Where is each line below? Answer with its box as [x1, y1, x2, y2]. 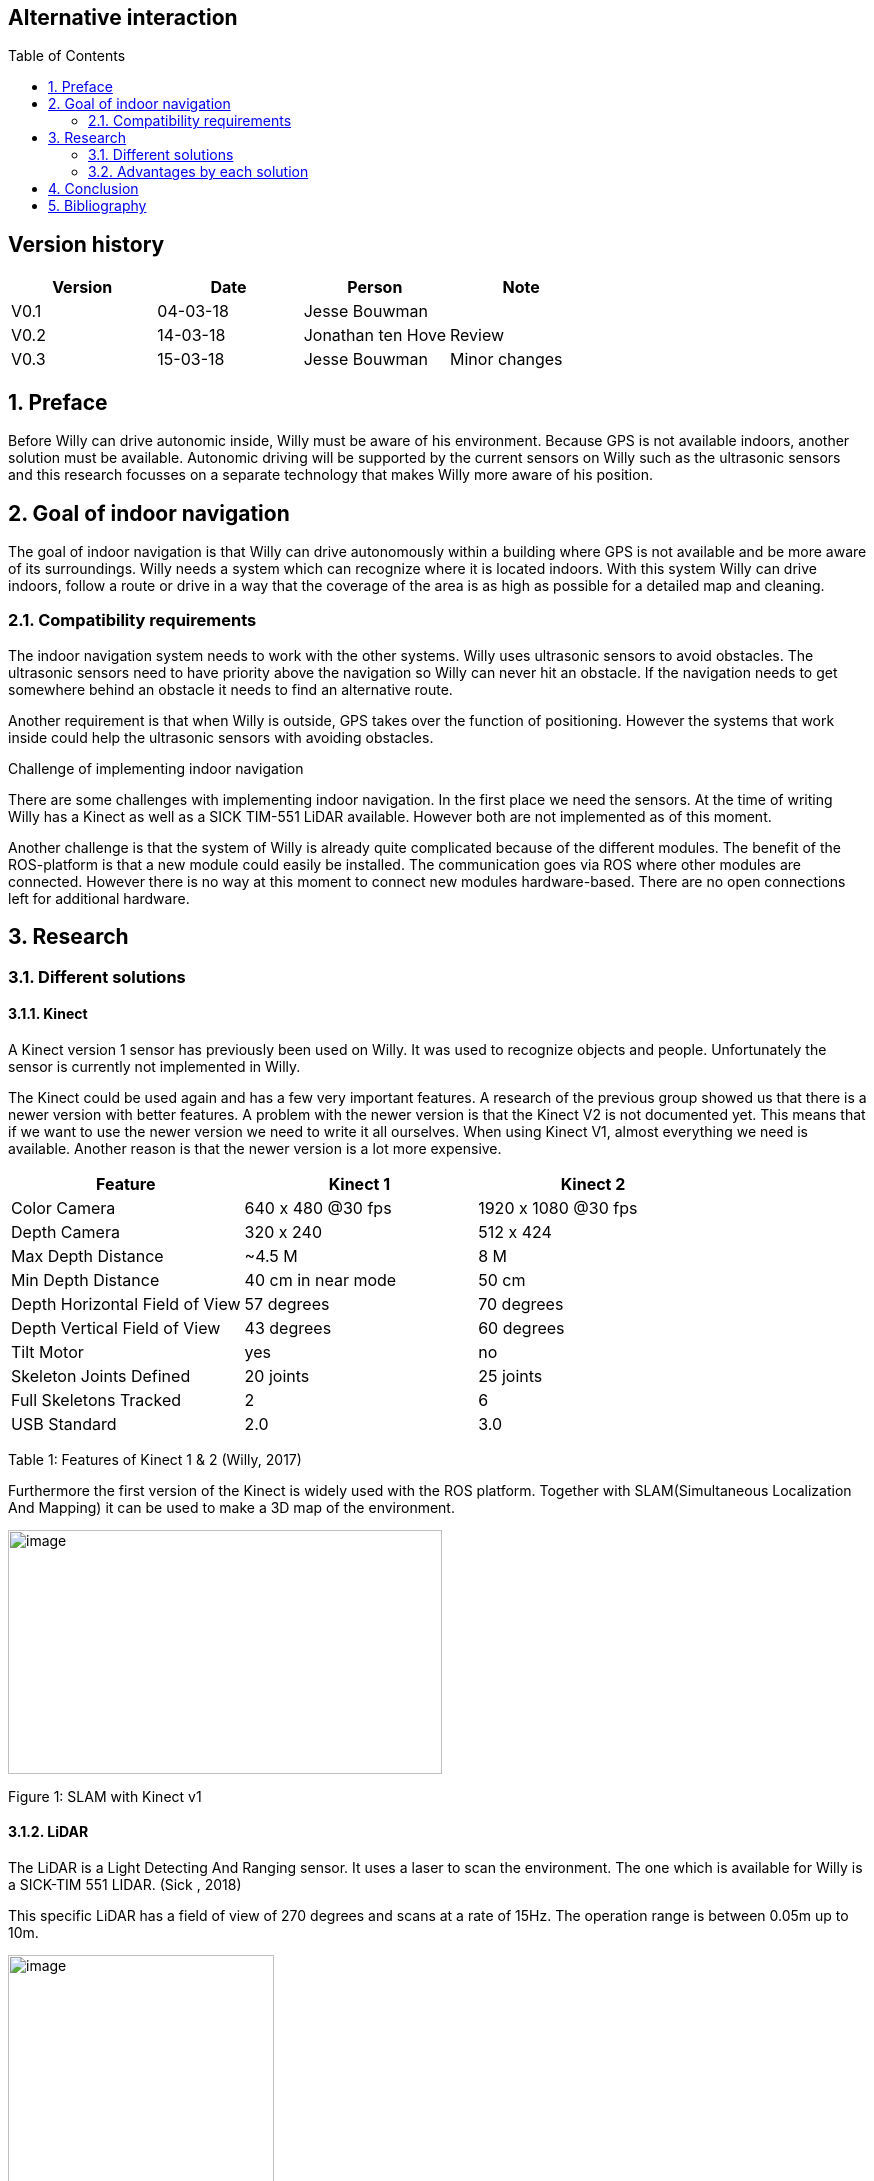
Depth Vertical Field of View [11, 1317, 221, 1338]
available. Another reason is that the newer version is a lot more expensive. [8, 1139, 502, 1157]
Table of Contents [8, 47, 126, 65]
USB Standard [11, 1413, 117, 1434]
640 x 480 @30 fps [244, 1197, 392, 1218]
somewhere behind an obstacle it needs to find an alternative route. [8, 680, 453, 698]
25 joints [478, 1365, 543, 1386]
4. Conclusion [48, 180, 139, 198]
